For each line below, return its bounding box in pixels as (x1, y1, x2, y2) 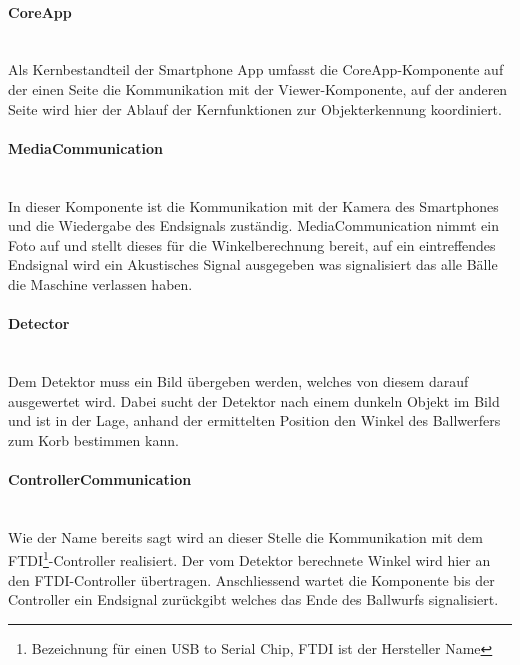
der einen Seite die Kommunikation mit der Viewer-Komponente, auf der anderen (8, 78, 508, 99)
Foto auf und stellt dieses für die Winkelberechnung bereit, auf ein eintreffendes (8, 234, 496, 255)
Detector (8, 313, 70, 334)
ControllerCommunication (8, 468, 192, 489)
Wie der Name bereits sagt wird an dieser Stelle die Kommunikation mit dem (8, 526, 483, 547)
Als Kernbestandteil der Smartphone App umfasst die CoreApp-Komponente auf (8, 59, 504, 80)
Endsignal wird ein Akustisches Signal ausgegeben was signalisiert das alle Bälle (8, 254, 498, 275)
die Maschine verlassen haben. (8, 273, 193, 294)
